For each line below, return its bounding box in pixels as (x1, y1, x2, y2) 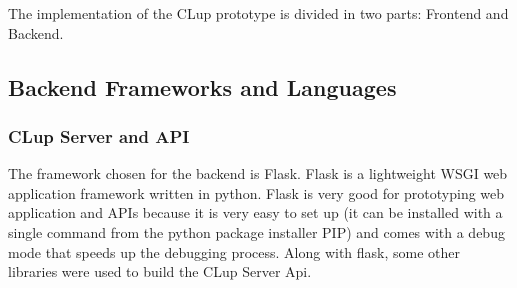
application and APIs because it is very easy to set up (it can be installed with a (8, 202, 503, 223)
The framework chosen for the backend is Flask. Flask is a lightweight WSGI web (8, 163, 508, 184)
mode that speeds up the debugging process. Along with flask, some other (8, 241, 461, 262)
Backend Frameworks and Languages (8, 71, 397, 102)
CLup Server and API (8, 123, 190, 148)
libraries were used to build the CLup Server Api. (8, 261, 312, 282)
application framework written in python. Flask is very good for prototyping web (8, 182, 505, 203)
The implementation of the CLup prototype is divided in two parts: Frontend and (8, 3, 509, 23)
